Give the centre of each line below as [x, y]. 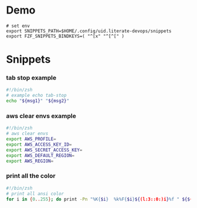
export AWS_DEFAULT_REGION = [40, 155]
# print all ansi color [35, 194]
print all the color [31, 176]
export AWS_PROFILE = [31, 139]
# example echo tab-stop [36, 95]
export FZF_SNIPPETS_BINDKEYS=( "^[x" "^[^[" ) [65, 36]
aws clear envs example [41, 116]
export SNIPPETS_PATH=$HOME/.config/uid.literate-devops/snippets [89, 31]
